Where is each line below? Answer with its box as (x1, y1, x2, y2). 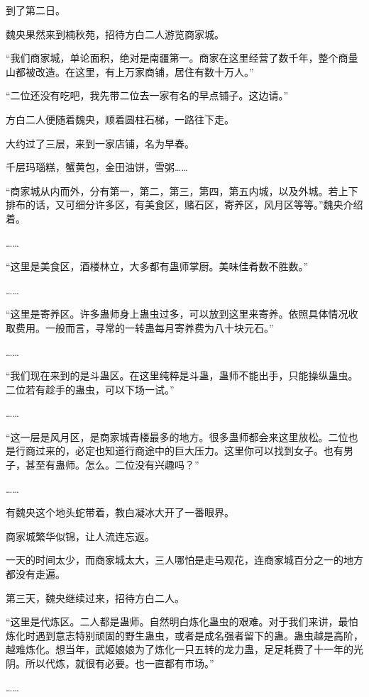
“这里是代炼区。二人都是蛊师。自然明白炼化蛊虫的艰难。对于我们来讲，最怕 (6, 614, 358, 629)
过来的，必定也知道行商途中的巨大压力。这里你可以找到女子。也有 (35, 443, 343, 458)
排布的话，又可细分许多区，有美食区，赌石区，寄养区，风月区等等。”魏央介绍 (6, 197, 363, 212)
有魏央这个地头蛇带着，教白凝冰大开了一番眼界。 (6, 505, 234, 520)
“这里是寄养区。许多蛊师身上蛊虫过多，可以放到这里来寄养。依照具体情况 (6, 306, 348, 321)
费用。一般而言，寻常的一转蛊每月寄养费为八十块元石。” (15, 320, 274, 335)
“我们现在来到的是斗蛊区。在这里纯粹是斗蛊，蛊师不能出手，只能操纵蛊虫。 (6, 368, 358, 383)
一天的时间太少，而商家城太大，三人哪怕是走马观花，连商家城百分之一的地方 (6, 552, 363, 567)
